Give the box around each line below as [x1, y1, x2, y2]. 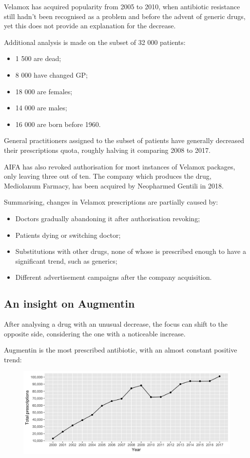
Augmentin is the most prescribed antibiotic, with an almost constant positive [4, 345, 237, 355]
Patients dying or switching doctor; [15, 229, 121, 240]
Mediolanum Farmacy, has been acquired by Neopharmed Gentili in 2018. [4, 180, 224, 190]
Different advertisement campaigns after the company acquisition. [15, 272, 212, 282]
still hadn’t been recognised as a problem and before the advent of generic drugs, [4, 11, 246, 21]
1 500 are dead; [15, 53, 61, 63]
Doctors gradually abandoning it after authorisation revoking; [15, 213, 200, 223]
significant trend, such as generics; [15, 255, 117, 266]
